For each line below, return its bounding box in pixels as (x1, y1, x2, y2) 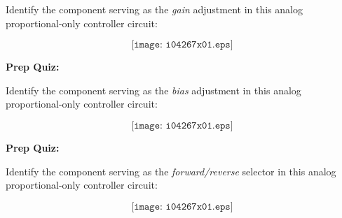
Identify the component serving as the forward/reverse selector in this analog (6, 163, 336, 178)
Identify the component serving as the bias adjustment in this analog (6, 82, 301, 97)
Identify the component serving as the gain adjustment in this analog (6, 2, 303, 16)
